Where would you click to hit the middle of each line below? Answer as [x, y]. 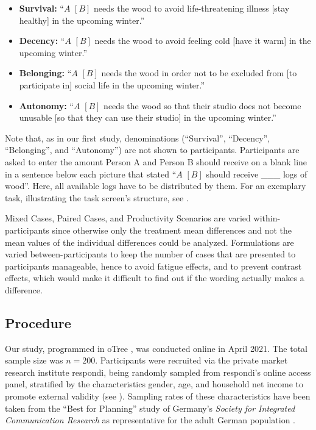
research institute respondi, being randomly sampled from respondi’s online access [158, 372]
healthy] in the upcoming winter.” [82, 20]
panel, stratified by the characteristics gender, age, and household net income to [154, 384]
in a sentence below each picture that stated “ [91, 174]
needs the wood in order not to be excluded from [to [199, 73]
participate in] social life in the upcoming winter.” [112, 84]
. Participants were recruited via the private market [191, 360]
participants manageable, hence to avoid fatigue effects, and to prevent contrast [153, 266]
